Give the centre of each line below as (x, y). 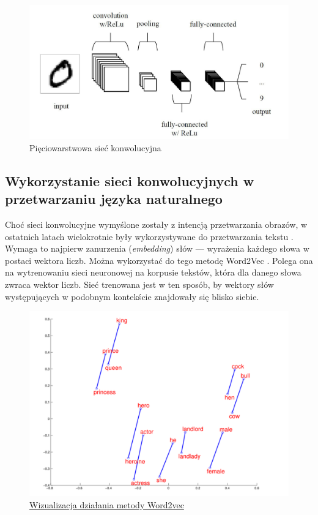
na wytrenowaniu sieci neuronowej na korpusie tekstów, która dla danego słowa (153, 272)
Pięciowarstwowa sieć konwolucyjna (95, 147)
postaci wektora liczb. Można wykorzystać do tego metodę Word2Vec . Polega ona (159, 260)
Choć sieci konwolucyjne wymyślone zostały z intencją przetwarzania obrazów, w (156, 224)
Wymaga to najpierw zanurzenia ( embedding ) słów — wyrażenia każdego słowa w (157, 248)
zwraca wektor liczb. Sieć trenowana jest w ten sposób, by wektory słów (139, 284)
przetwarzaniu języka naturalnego (114, 199)
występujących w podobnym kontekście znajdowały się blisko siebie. (132, 296)
